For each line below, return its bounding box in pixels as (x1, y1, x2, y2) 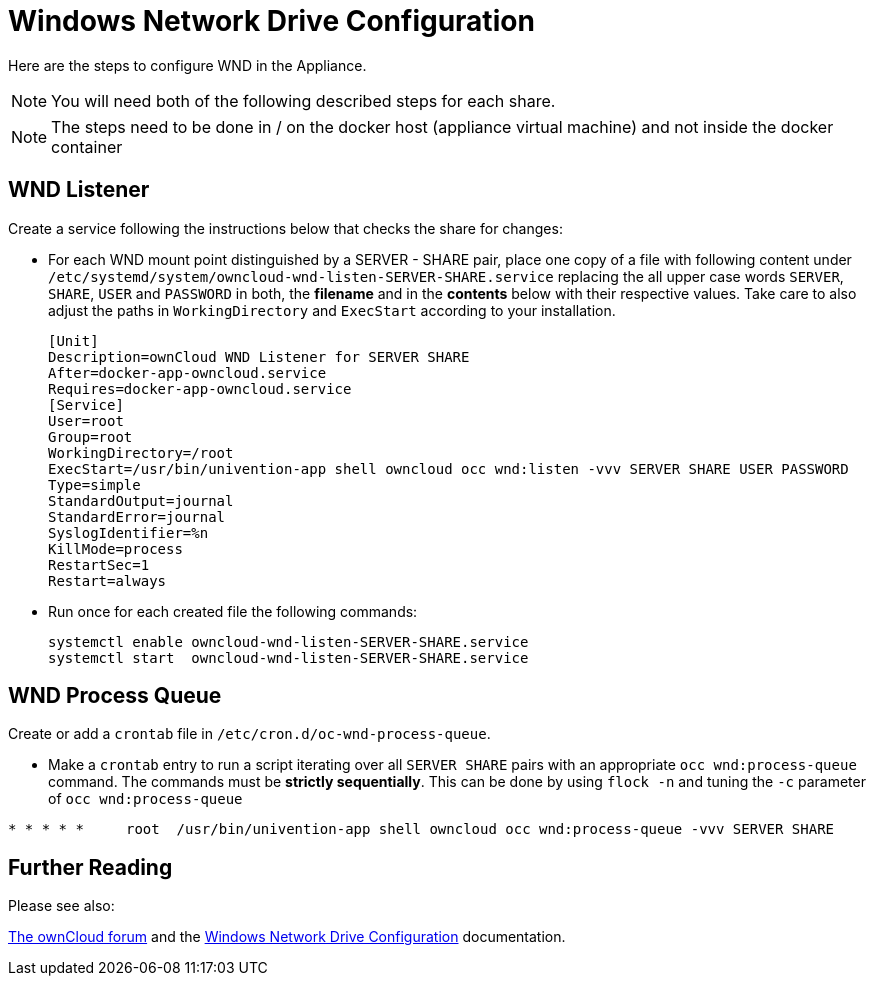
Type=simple (48, 476, 141, 493)
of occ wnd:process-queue (48, 790, 243, 808)
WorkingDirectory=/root (48, 444, 234, 461)
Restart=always (48, 572, 167, 589)
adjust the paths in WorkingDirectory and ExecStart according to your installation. (48, 301, 616, 319)
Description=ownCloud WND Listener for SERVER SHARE (48, 348, 470, 365)
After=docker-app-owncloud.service (48, 364, 327, 381)
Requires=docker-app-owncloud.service (48, 380, 352, 397)
